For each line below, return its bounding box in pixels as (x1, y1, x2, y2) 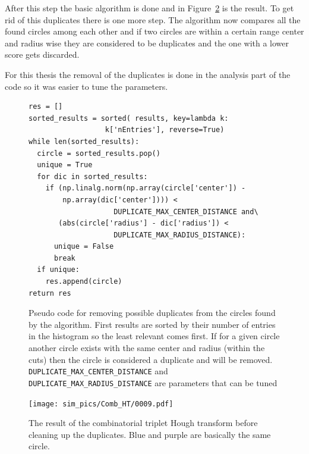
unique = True (37, 161, 93, 170)
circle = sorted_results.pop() (37, 149, 160, 158)
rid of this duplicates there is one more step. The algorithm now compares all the (5, 13, 301, 26)
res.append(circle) (45, 277, 122, 286)
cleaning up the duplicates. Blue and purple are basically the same (29, 428, 271, 440)
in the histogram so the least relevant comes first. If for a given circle (29, 330, 280, 342)
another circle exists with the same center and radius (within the (29, 342, 265, 354)
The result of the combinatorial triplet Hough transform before (29, 417, 258, 429)
